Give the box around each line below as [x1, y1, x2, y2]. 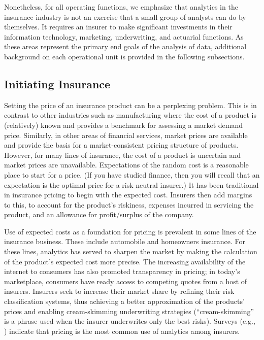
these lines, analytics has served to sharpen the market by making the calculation [4, 246, 257, 257]
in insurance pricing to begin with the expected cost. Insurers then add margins [4, 189, 252, 200]
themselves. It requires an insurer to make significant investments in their [4, 21, 233, 32]
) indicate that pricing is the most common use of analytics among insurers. [4, 325, 240, 336]
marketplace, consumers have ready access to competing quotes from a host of [4, 276, 247, 286]
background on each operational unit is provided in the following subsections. [4, 51, 245, 61]
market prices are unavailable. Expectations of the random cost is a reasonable [4, 159, 249, 170]
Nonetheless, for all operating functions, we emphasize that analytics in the [4, 2, 238, 12]
